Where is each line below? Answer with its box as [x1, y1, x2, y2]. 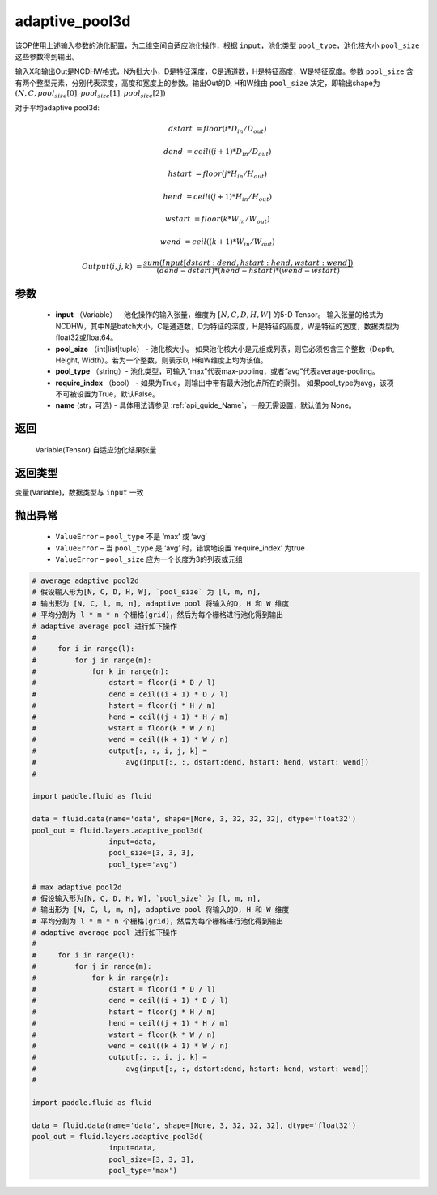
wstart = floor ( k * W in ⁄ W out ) [164, 215, 270, 226]
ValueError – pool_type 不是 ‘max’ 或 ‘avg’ [55, 532, 207, 542]
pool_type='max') [108, 1166, 178, 1176]
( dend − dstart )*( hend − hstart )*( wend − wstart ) [156, 266, 340, 276]
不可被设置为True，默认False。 [55, 389, 159, 399]
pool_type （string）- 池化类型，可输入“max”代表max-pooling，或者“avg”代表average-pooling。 [55, 366, 380, 376]
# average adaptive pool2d [32, 576, 139, 585]
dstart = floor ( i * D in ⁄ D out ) [168, 124, 267, 135]
